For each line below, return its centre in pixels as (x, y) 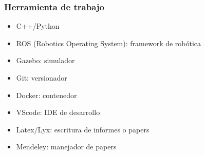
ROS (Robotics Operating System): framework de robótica (109, 43)
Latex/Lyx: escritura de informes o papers (83, 129)
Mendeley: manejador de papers (66, 147)
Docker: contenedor (46, 95)
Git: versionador (42, 77)
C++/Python (38, 26)
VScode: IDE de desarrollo (58, 112)
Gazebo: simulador (45, 60)
